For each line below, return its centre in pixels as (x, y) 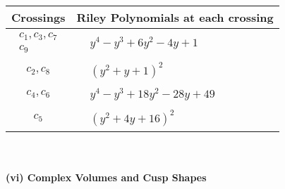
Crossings (38, 17)
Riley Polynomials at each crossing (175, 17)
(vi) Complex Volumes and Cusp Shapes (106, 177)
